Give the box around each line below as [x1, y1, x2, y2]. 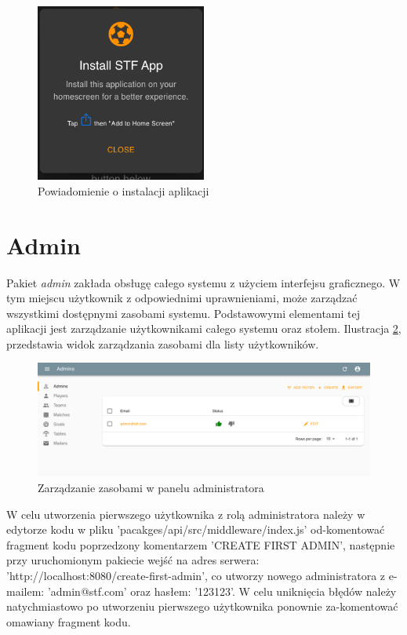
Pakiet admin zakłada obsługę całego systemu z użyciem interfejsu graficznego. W [6, 274, 401, 290]
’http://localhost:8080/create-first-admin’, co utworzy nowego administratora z [6, 567, 386, 583]
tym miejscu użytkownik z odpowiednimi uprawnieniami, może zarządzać [6, 290, 358, 306]
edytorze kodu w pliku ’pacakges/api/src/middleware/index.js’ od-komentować [6, 521, 385, 538]
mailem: [6, 582, 45, 599]
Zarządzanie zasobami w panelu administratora [38, 479, 264, 495]
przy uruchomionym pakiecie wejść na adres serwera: [6, 552, 260, 568]
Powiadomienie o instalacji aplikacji [38, 182, 209, 199]
